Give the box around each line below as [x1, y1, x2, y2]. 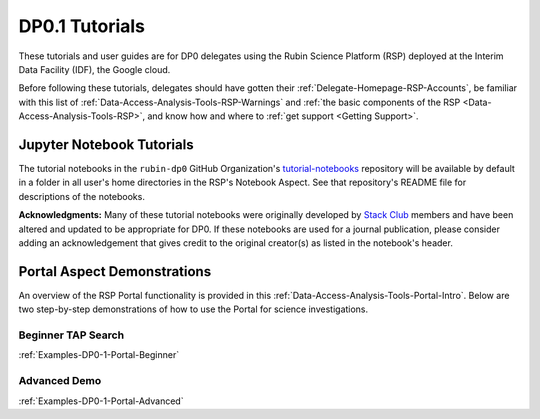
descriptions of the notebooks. [18, 190, 145, 202]
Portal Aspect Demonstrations [18, 263, 212, 280]
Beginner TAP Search [18, 328, 125, 342]
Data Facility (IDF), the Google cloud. [18, 63, 171, 75]
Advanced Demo [18, 374, 102, 388]
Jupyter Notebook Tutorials [18, 136, 194, 153]
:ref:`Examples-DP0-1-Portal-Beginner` [18, 349, 180, 361]
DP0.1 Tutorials [18, 15, 145, 37]
